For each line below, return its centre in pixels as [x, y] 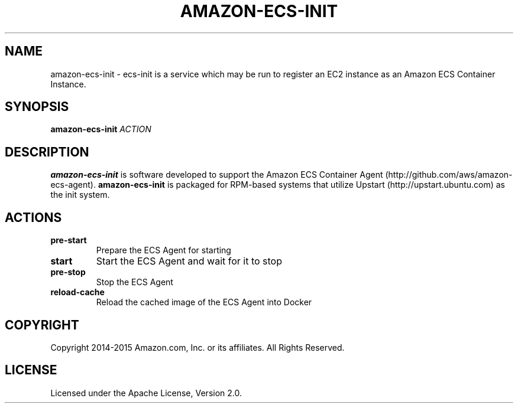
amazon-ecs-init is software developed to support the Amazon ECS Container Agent [217, 175]
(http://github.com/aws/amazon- [449, 175]
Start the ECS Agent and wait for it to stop [189, 261]
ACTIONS [33, 217]
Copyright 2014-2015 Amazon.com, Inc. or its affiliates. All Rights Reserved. [198, 347]
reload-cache [77, 292]
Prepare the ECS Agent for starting [164, 250]
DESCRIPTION [47, 152]
